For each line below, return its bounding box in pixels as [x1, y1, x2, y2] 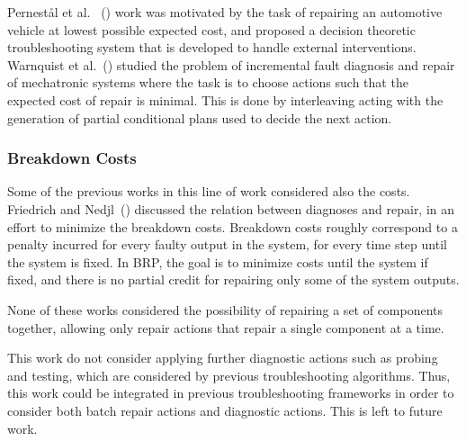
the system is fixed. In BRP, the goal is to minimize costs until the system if [7, 252, 428, 271]
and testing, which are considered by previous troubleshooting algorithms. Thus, [7, 365, 451, 384]
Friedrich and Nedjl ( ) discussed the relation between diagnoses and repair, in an [7, 199, 455, 218]
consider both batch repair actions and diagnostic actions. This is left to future [7, 400, 443, 419]
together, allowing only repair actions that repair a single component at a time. [7, 318, 444, 337]
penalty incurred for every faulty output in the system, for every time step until [7, 235, 447, 254]
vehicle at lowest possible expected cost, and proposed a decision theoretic [7, 20, 416, 39]
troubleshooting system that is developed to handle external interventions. [7, 38, 417, 57]
